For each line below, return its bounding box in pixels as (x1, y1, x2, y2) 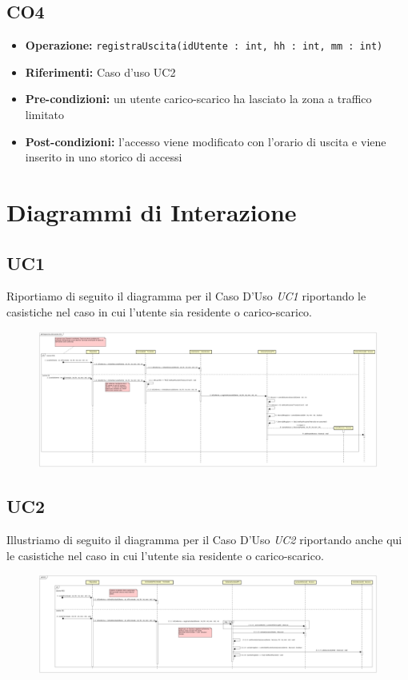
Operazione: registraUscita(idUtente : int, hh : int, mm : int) (25, 37, 383, 54)
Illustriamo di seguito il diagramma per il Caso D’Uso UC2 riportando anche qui (6, 531, 402, 547)
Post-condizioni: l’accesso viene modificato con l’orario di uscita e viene (25, 133, 386, 149)
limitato (25, 106, 65, 123)
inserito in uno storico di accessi (25, 149, 182, 165)
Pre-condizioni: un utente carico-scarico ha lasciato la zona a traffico (25, 90, 372, 107)
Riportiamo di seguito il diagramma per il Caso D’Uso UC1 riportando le (6, 288, 366, 304)
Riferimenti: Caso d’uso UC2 (25, 63, 176, 80)
